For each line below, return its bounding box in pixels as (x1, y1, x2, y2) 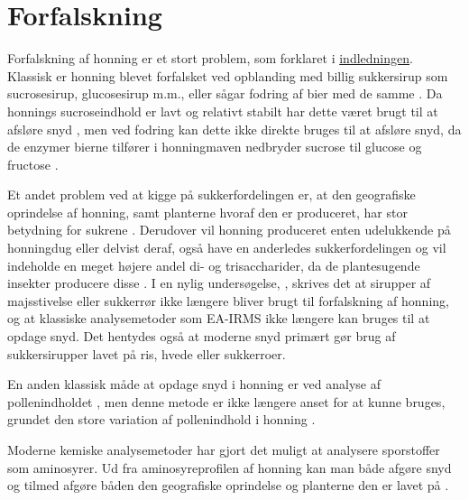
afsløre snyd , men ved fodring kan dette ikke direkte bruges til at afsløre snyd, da (7, 119, 462, 138)
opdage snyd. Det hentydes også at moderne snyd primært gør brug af (7, 327, 396, 346)
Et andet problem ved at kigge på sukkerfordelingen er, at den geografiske (7, 185, 416, 204)
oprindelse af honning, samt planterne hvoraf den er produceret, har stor (7, 202, 408, 221)
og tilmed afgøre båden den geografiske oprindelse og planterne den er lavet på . (7, 476, 449, 495)
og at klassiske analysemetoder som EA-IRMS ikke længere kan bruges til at (7, 309, 430, 328)
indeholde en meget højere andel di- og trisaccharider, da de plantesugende (7, 255, 420, 274)
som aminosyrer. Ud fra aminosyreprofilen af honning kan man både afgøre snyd (7, 458, 452, 477)
